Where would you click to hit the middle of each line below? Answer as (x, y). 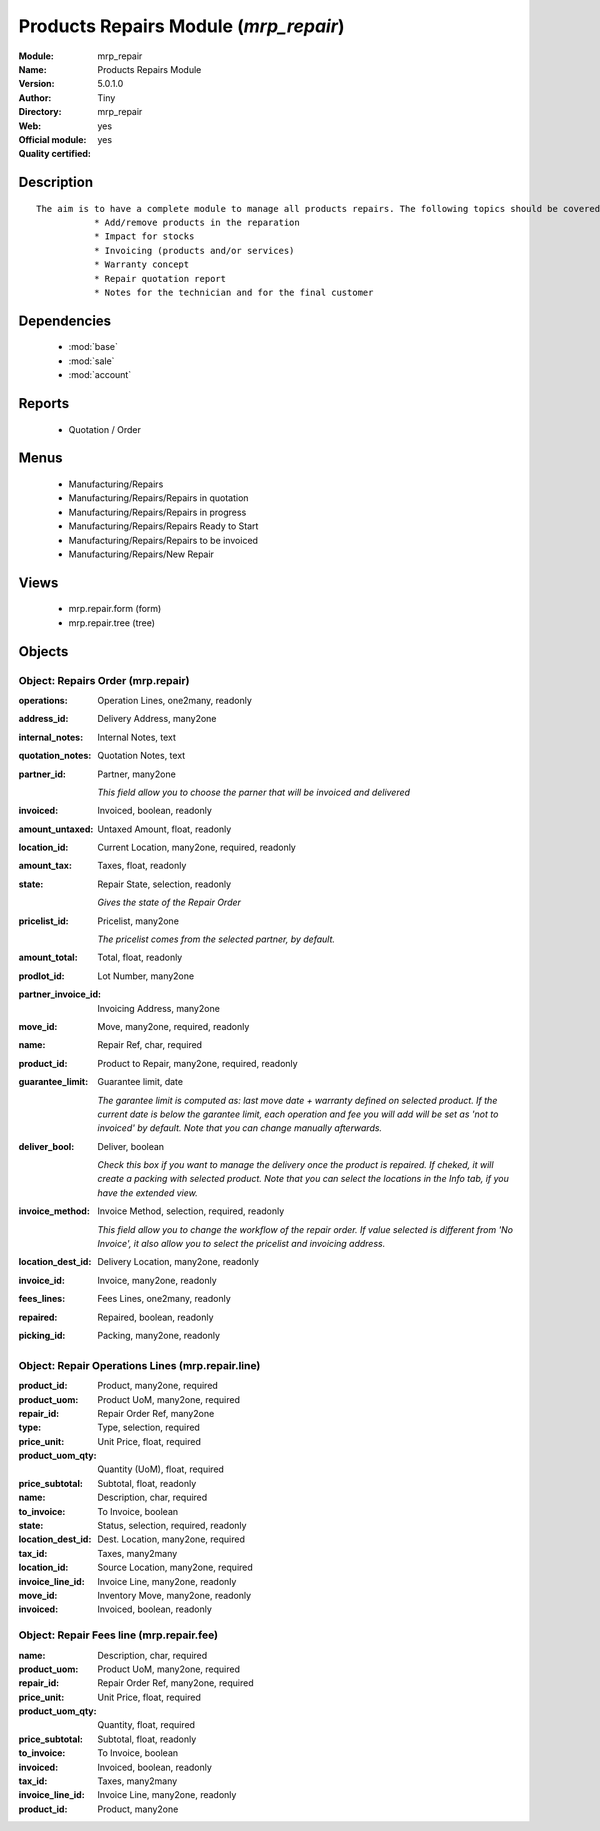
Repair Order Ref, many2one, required (175, 1683)
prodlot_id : (41, 976)
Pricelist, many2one (138, 921)
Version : (36, 84)
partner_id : (42, 774)
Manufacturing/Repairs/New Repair (141, 554)
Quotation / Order (105, 429)
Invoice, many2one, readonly (157, 1280)
